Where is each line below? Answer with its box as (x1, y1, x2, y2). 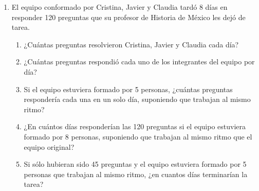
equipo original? (24, 141, 75, 152)
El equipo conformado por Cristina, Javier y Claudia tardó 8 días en (11, 2, 228, 12)
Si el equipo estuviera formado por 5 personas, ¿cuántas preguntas (24, 83, 233, 94)
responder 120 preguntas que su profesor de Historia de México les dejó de (11, 11, 246, 22)
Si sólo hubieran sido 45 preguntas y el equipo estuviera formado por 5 (24, 159, 247, 169)
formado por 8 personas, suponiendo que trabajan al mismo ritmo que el (24, 131, 252, 142)
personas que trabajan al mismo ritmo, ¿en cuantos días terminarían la (24, 168, 248, 179)
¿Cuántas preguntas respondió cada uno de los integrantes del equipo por (24, 56, 255, 67)
